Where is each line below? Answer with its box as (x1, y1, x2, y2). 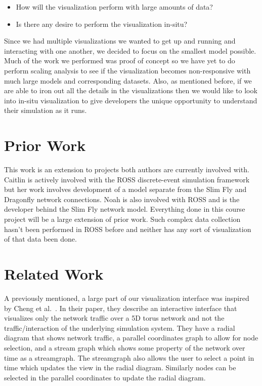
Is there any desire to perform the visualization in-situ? (16, 18, 188, 29)
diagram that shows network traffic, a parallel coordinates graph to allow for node (4, 332, 258, 343)
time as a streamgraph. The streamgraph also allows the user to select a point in (4, 352, 254, 363)
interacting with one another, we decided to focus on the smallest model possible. (4, 45, 256, 56)
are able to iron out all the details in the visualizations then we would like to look (4, 85, 257, 96)
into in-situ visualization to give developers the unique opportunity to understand (4, 95, 257, 105)
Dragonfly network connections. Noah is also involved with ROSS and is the (4, 194, 240, 204)
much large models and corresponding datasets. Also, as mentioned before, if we (4, 75, 252, 86)
